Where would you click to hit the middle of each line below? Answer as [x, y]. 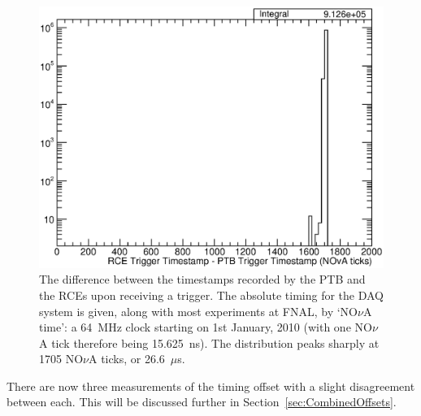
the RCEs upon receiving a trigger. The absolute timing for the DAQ [212, 295]
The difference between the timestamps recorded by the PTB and [202, 279]
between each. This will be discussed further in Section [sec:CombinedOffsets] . [202, 402]
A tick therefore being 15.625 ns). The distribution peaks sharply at [209, 342]
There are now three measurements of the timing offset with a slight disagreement [211, 386]
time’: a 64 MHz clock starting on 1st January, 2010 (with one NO [206, 327]
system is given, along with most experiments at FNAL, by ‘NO [198, 311]
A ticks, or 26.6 [126, 359]
